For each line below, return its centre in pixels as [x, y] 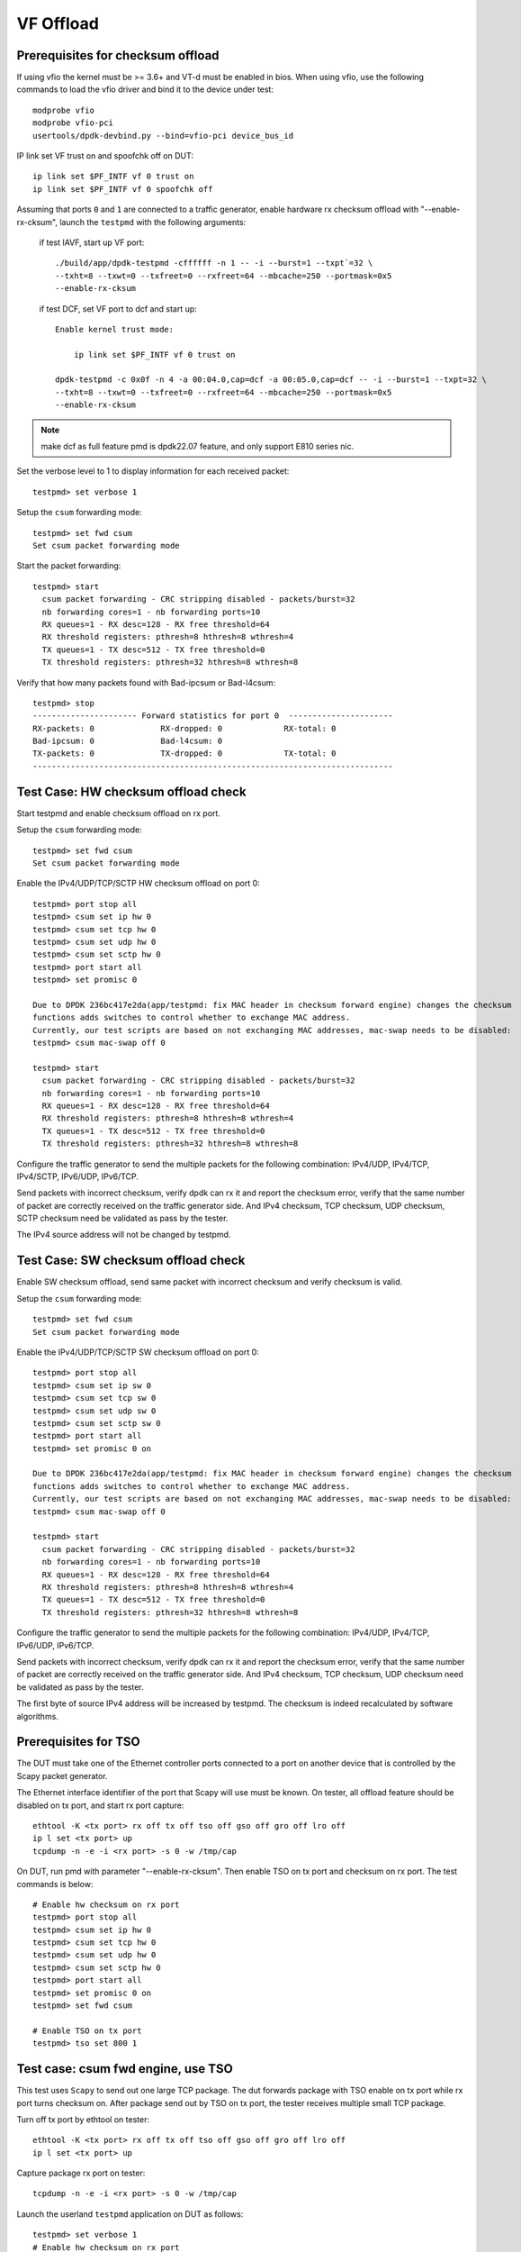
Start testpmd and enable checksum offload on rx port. [118, 813]
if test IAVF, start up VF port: [92, 242]
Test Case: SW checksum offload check [131, 1261]
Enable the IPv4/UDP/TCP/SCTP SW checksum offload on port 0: [138, 1352]
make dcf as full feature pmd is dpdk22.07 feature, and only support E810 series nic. [198, 447]
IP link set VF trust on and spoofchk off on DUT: [105, 156]
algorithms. [37, 1716]
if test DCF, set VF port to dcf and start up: [118, 309]
